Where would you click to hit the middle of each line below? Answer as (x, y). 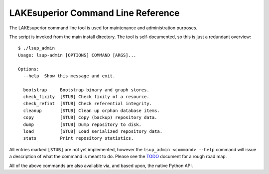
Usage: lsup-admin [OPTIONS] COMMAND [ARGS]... (77, 55)
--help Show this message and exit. (69, 76)
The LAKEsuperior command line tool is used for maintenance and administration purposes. (103, 28)
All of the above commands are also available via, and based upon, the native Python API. (101, 166)
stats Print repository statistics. (78, 138)
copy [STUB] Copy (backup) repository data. (90, 117)
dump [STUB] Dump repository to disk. (82, 124)
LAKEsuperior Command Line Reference (94, 13)
